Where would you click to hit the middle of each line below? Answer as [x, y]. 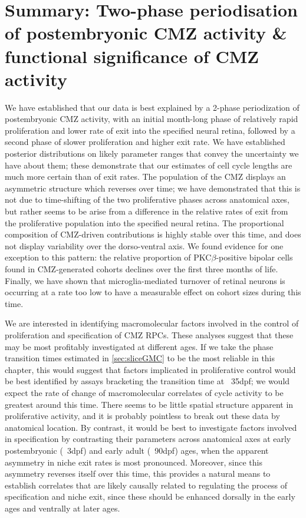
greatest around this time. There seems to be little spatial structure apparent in [149, 404]
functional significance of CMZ [132, 56]
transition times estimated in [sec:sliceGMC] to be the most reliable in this [140, 358]
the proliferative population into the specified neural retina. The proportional [144, 222]
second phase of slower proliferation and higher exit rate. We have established [145, 142]
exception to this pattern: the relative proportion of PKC [108, 257]
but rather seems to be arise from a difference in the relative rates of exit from [147, 211]
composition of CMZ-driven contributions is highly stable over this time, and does [153, 234]
